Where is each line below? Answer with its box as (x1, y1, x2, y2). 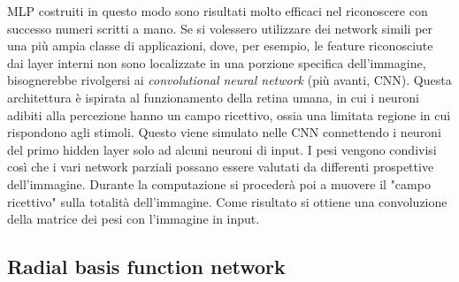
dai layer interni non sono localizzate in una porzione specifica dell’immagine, (7, 53, 426, 72)
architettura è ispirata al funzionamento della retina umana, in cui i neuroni (7, 88, 419, 106)
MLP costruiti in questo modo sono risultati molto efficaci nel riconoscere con (7, 2, 428, 19)
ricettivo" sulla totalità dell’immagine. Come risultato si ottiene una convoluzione (7, 192, 448, 210)
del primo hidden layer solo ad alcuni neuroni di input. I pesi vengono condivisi (7, 140, 437, 158)
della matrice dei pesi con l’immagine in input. (7, 210, 260, 228)
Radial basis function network (7, 253, 286, 280)
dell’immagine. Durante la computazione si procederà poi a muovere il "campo (7, 174, 431, 193)
